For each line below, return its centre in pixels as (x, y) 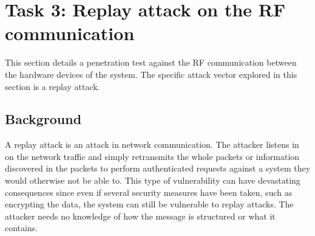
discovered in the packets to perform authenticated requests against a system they (158, 168)
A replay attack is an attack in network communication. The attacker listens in (152, 144)
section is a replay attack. (52, 86)
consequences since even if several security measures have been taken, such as (149, 192)
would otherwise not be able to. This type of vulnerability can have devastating (153, 180)
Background (43, 119)
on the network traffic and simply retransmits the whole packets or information (152, 156)
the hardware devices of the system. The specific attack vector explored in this (151, 74)
